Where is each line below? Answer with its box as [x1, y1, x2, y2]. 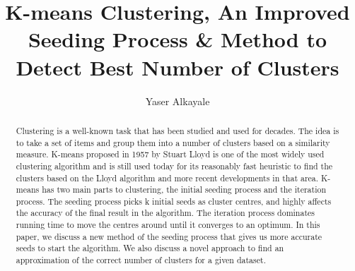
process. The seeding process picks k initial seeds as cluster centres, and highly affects [16, 195, 332, 207]
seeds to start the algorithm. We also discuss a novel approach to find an [16, 242, 284, 254]
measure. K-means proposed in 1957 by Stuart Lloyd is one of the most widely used [16, 148, 325, 160]
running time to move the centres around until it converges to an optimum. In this [16, 219, 320, 231]
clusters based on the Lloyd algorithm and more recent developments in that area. [16, 171, 319, 183]
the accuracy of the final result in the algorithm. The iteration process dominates [16, 207, 315, 219]
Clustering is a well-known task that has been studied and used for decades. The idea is [16, 124, 339, 136]
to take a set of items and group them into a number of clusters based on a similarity [16, 136, 330, 148]
